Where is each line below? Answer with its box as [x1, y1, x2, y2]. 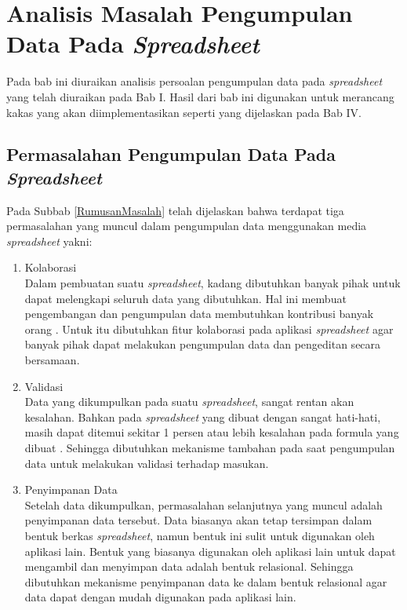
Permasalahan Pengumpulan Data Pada [6, 142, 336, 166]
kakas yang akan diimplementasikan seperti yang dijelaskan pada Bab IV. [6, 104, 362, 120]
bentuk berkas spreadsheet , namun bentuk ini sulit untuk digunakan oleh [24, 527, 375, 543]
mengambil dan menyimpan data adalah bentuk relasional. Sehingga [24, 558, 354, 575]
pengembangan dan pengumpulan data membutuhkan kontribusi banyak [24, 305, 374, 322]
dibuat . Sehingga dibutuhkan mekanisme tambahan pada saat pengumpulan [24, 440, 395, 455]
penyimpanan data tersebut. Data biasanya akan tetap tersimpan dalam [24, 512, 372, 528]
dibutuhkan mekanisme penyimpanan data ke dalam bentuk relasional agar [24, 573, 387, 590]
